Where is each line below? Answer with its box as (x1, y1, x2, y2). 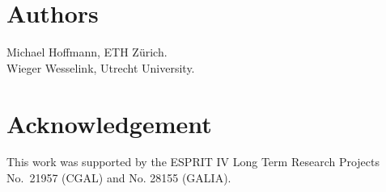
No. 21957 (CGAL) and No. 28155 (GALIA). (6, 169, 231, 186)
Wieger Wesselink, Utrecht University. (6, 59, 195, 76)
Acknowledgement (6, 106, 212, 140)
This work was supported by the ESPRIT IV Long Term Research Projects (6, 153, 380, 170)
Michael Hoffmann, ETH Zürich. (6, 44, 168, 61)
